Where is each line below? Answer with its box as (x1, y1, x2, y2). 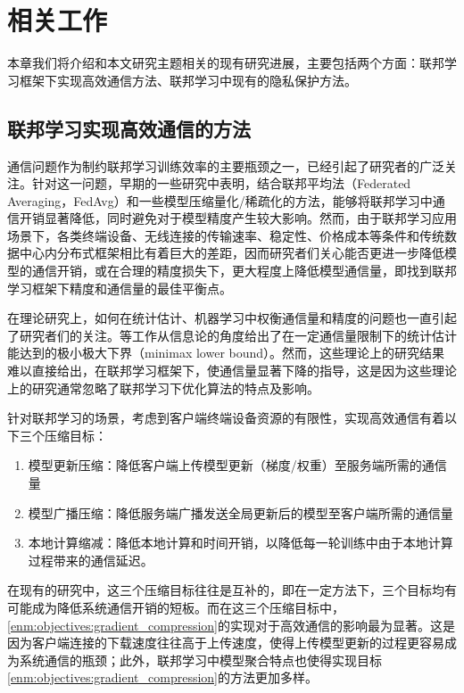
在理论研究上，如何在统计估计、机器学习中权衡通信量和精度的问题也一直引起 (7, 309, 457, 327)
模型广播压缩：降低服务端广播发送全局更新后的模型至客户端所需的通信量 (28, 503, 453, 522)
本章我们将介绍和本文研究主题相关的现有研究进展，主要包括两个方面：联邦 (7, 54, 444, 72)
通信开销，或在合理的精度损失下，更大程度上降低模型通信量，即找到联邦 (31, 261, 457, 280)
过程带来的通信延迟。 (28, 550, 153, 569)
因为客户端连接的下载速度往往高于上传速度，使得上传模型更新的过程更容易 (7, 633, 444, 652)
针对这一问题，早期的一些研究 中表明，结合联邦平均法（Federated (31, 174, 411, 193)
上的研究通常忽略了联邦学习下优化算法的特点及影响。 (7, 378, 319, 397)
